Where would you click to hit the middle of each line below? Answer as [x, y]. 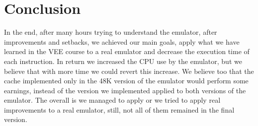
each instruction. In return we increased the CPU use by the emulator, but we [123, 61]
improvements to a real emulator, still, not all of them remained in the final [119, 109]
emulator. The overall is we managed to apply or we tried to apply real [112, 100]
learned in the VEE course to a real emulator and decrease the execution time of [127, 51]
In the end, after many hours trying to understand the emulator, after [111, 32]
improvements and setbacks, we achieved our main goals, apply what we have [122, 41]
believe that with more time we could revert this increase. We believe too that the [129, 71]
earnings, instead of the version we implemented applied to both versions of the [125, 90]
